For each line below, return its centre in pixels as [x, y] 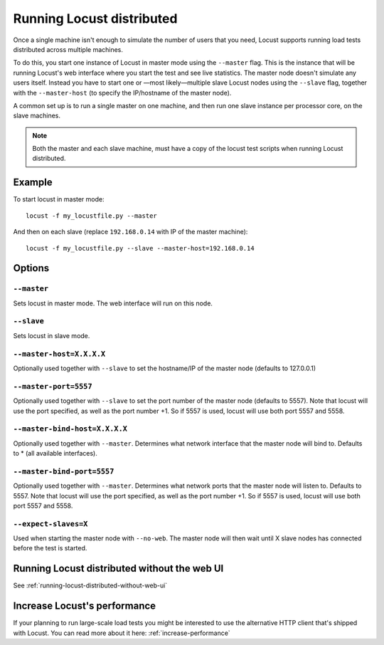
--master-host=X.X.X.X [59, 354]
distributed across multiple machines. [68, 49]
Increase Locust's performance [85, 606]
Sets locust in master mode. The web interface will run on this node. [113, 303]
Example [33, 183]
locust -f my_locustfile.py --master [92, 216]
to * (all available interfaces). [55, 453]
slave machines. [37, 116]
